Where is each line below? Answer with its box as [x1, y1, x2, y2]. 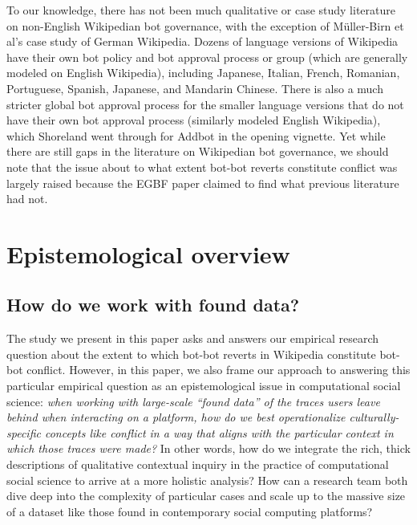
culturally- [349, 409, 399, 425]
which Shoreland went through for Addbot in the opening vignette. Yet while [6, 127, 386, 144]
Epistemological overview [6, 237, 290, 270]
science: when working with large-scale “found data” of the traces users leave [6, 393, 380, 409]
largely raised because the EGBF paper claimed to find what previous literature [6, 174, 399, 191]
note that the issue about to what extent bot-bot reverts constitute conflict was [6, 158, 398, 175]
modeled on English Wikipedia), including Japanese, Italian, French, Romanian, [6, 64, 400, 81]
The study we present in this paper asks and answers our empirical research [6, 330, 379, 347]
